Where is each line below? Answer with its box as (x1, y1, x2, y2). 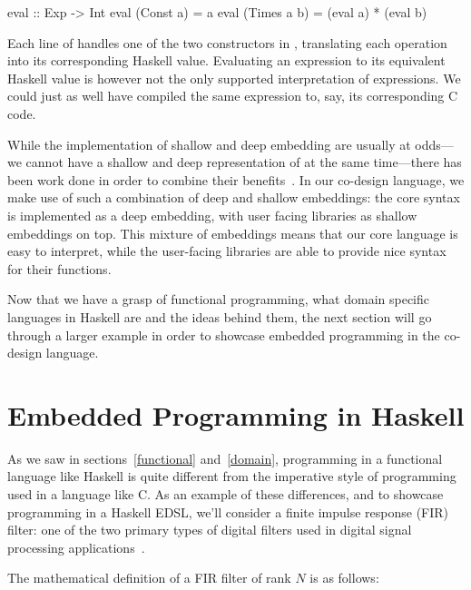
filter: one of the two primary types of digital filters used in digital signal (7, 520, 412, 539)
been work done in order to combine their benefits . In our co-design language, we (7, 170, 465, 189)
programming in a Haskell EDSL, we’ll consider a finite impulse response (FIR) (7, 502, 449, 521)
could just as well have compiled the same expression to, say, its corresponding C (7, 86, 458, 105)
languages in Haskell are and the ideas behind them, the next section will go (7, 307, 432, 326)
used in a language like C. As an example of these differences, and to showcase (7, 485, 444, 503)
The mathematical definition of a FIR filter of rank (7, 568, 291, 587)
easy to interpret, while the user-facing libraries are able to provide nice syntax (7, 241, 446, 261)
